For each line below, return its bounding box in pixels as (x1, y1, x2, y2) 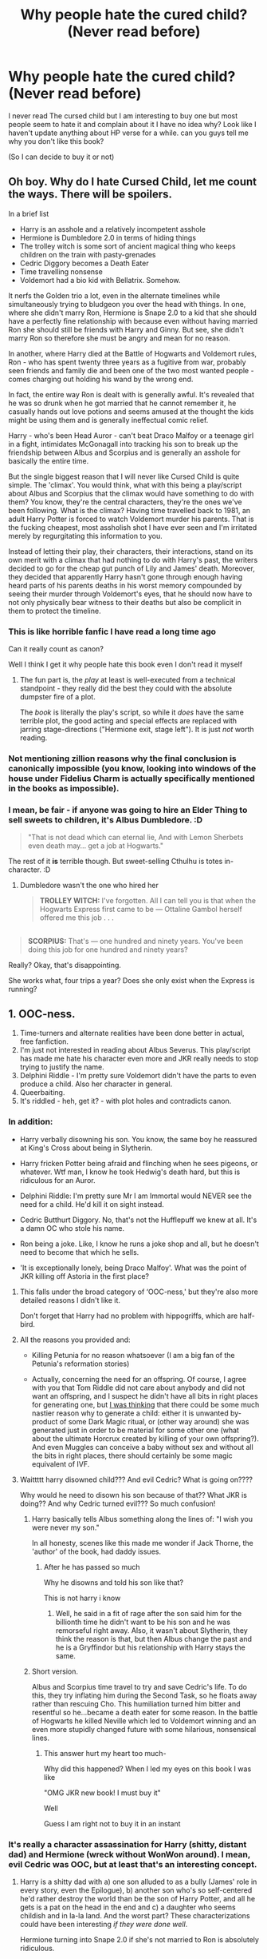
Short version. (31, 1666, 78, 1676)
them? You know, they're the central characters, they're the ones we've (8, 497, 242, 507)
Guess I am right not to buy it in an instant (43, 1818, 181, 1828)
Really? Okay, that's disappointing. (8, 960, 122, 970)
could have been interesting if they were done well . (19, 1920, 188, 1929)
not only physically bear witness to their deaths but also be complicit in (8, 597, 241, 607)
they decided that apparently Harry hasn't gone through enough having (8, 571, 243, 581)
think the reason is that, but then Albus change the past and (55, 1634, 253, 1643)
